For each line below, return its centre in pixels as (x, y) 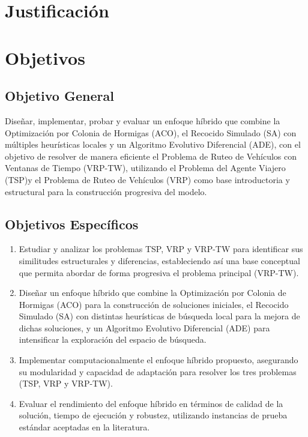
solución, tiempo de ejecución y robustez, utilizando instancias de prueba (153, 415)
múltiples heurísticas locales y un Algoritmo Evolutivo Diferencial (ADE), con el (153, 144)
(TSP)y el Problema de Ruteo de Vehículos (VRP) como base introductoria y (147, 179)
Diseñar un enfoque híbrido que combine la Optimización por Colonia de (152, 293)
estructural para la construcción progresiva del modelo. (106, 191)
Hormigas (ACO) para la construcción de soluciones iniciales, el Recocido (154, 304)
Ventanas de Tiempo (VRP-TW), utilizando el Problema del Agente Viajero (145, 168)
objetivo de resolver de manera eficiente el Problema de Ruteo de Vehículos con (151, 156)
